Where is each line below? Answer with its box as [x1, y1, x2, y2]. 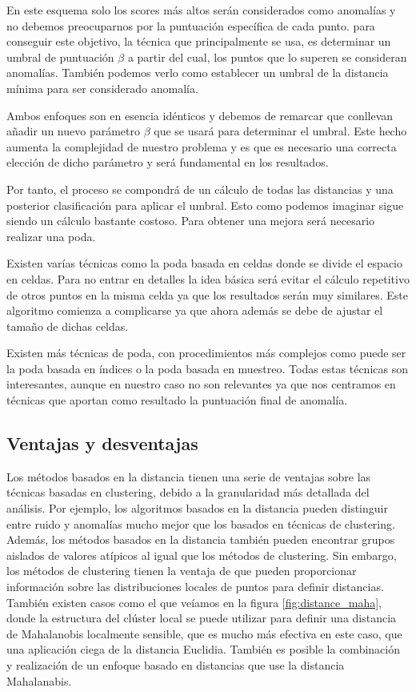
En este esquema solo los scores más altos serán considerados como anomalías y [6, 2, 396, 18]
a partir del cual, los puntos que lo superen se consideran [127, 48, 407, 65]
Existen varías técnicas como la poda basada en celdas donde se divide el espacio [6, 255, 402, 272]
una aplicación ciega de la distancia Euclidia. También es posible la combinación [6, 641, 400, 658]
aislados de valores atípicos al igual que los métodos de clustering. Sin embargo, [6, 546, 397, 563]
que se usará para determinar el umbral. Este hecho [154, 123, 407, 139]
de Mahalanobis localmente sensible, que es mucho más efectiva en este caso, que [6, 625, 402, 642]
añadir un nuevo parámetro [6, 123, 140, 139]
